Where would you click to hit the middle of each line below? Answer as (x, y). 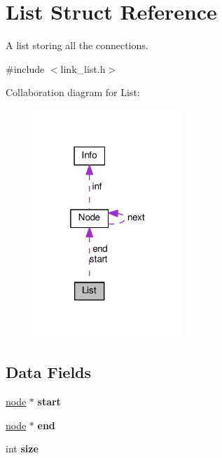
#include (25, 68)
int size (22, 449)
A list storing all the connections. (77, 45)
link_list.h (83, 68)
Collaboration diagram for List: (73, 92)
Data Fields (49, 372)
